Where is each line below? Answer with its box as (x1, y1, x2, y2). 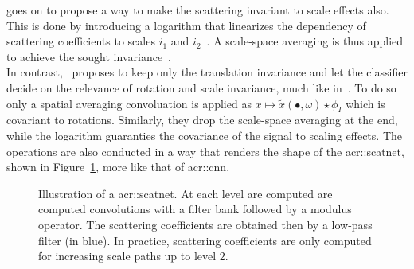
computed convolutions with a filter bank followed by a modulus (38, 201, 352, 217)
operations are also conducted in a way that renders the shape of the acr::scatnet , (6, 142, 404, 159)
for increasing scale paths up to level (38, 248, 217, 264)
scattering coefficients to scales (6, 33, 155, 49)
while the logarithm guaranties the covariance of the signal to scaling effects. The (6, 127, 402, 143)
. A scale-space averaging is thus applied (206, 33, 404, 49)
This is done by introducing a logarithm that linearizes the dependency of (6, 17, 366, 33)
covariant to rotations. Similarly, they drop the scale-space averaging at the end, (6, 111, 398, 128)
